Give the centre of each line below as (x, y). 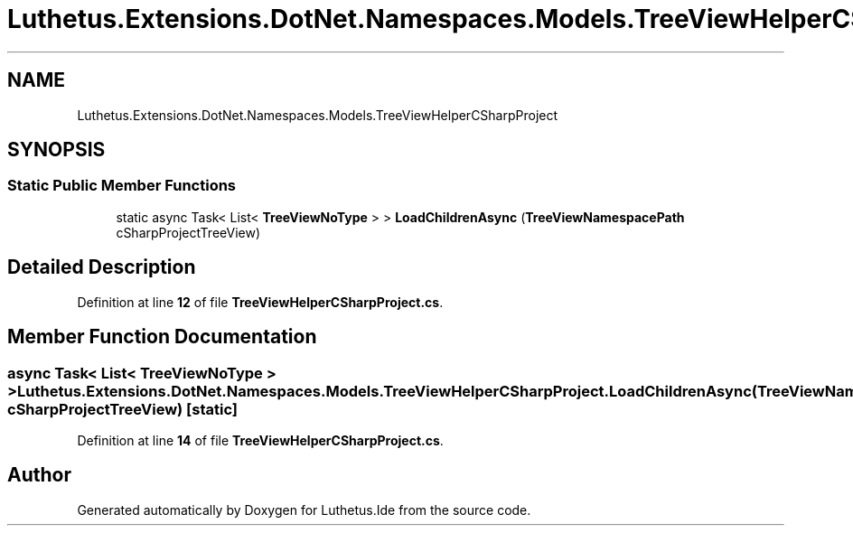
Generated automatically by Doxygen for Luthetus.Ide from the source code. (304, 510)
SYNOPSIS (56, 150)
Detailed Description (102, 267)
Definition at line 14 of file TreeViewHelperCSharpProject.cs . (260, 440)
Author (39, 475)
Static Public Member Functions (122, 186)
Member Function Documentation (162, 337)
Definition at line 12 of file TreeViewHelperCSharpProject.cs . (260, 302)
